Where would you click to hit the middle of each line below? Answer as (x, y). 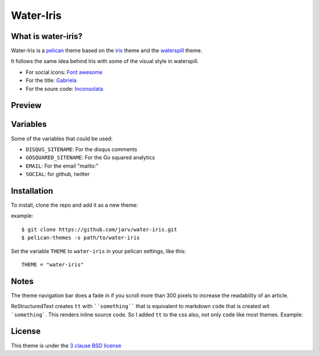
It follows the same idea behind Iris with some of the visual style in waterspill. (105, 61)
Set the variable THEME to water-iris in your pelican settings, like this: (98, 251)
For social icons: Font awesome (64, 72)
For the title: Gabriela (51, 80)
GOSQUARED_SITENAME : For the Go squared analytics (90, 158)
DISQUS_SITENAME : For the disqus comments (82, 149)
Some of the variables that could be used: (62, 138)
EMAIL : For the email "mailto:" (62, 166)
